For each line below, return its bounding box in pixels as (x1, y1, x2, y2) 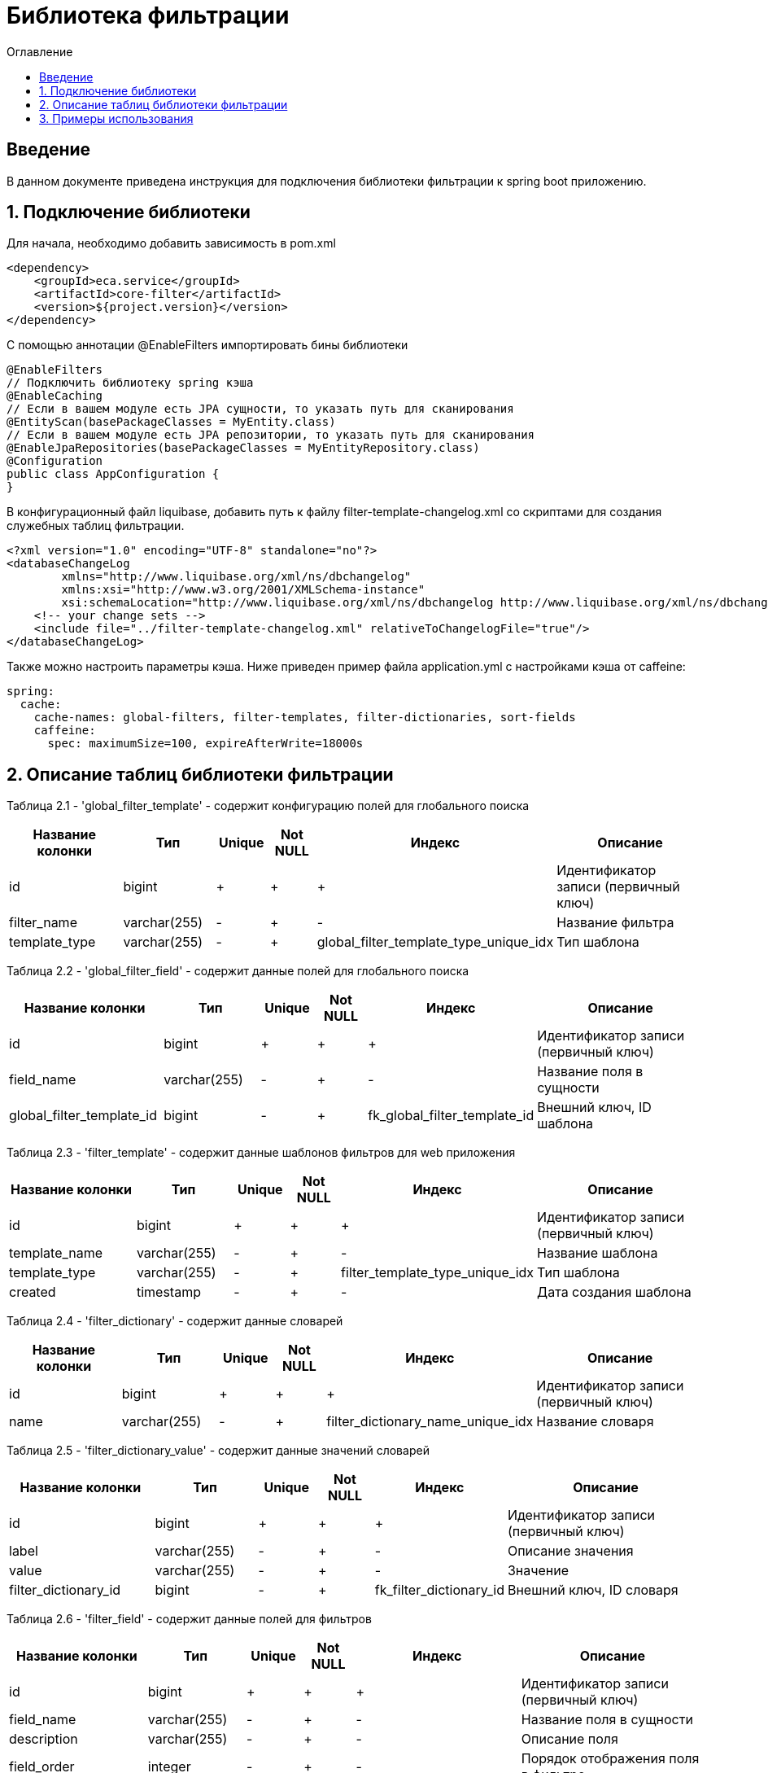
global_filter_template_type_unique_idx (316, 934, 554, 951)
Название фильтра (556, 914, 674, 931)
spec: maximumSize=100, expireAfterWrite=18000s (47, 737, 364, 751)
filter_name (9, 914, 77, 931)
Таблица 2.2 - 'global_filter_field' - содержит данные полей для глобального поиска (7, 964, 469, 978)
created (9, 1284, 56, 1301)
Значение (507, 1562, 569, 1579)
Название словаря (536, 1413, 654, 1430)
